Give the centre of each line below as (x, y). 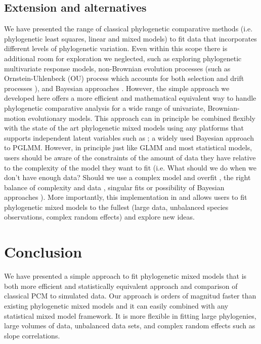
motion (15, 118)
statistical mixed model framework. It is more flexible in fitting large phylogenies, (130, 315)
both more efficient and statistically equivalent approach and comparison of (121, 286)
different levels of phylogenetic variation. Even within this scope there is (116, 48)
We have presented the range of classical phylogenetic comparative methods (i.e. (128, 29)
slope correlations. (32, 335)
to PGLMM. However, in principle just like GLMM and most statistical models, (128, 147)
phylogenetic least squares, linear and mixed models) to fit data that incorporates (130, 38)
